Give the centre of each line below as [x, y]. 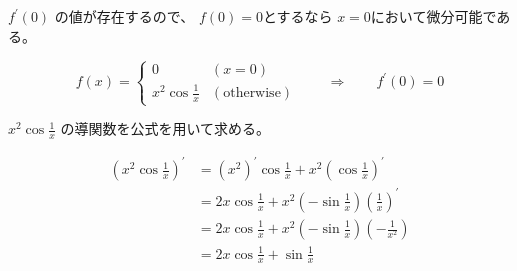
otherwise [252, 93]
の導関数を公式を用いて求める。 [165, 128]
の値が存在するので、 [124, 16]
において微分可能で [433, 16]
